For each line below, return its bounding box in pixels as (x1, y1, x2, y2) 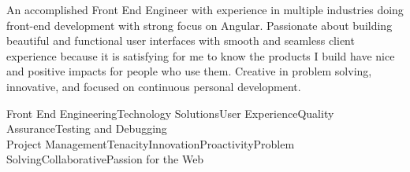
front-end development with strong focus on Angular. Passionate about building (6, 16, 393, 33)
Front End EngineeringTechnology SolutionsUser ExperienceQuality (6, 104, 334, 121)
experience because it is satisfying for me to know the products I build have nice (6, 47, 395, 64)
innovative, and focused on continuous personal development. (6, 78, 301, 94)
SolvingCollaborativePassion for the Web (6, 151, 204, 167)
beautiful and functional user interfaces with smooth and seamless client (6, 32, 355, 49)
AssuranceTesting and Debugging (6, 120, 167, 137)
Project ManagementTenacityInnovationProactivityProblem (6, 135, 295, 152)
